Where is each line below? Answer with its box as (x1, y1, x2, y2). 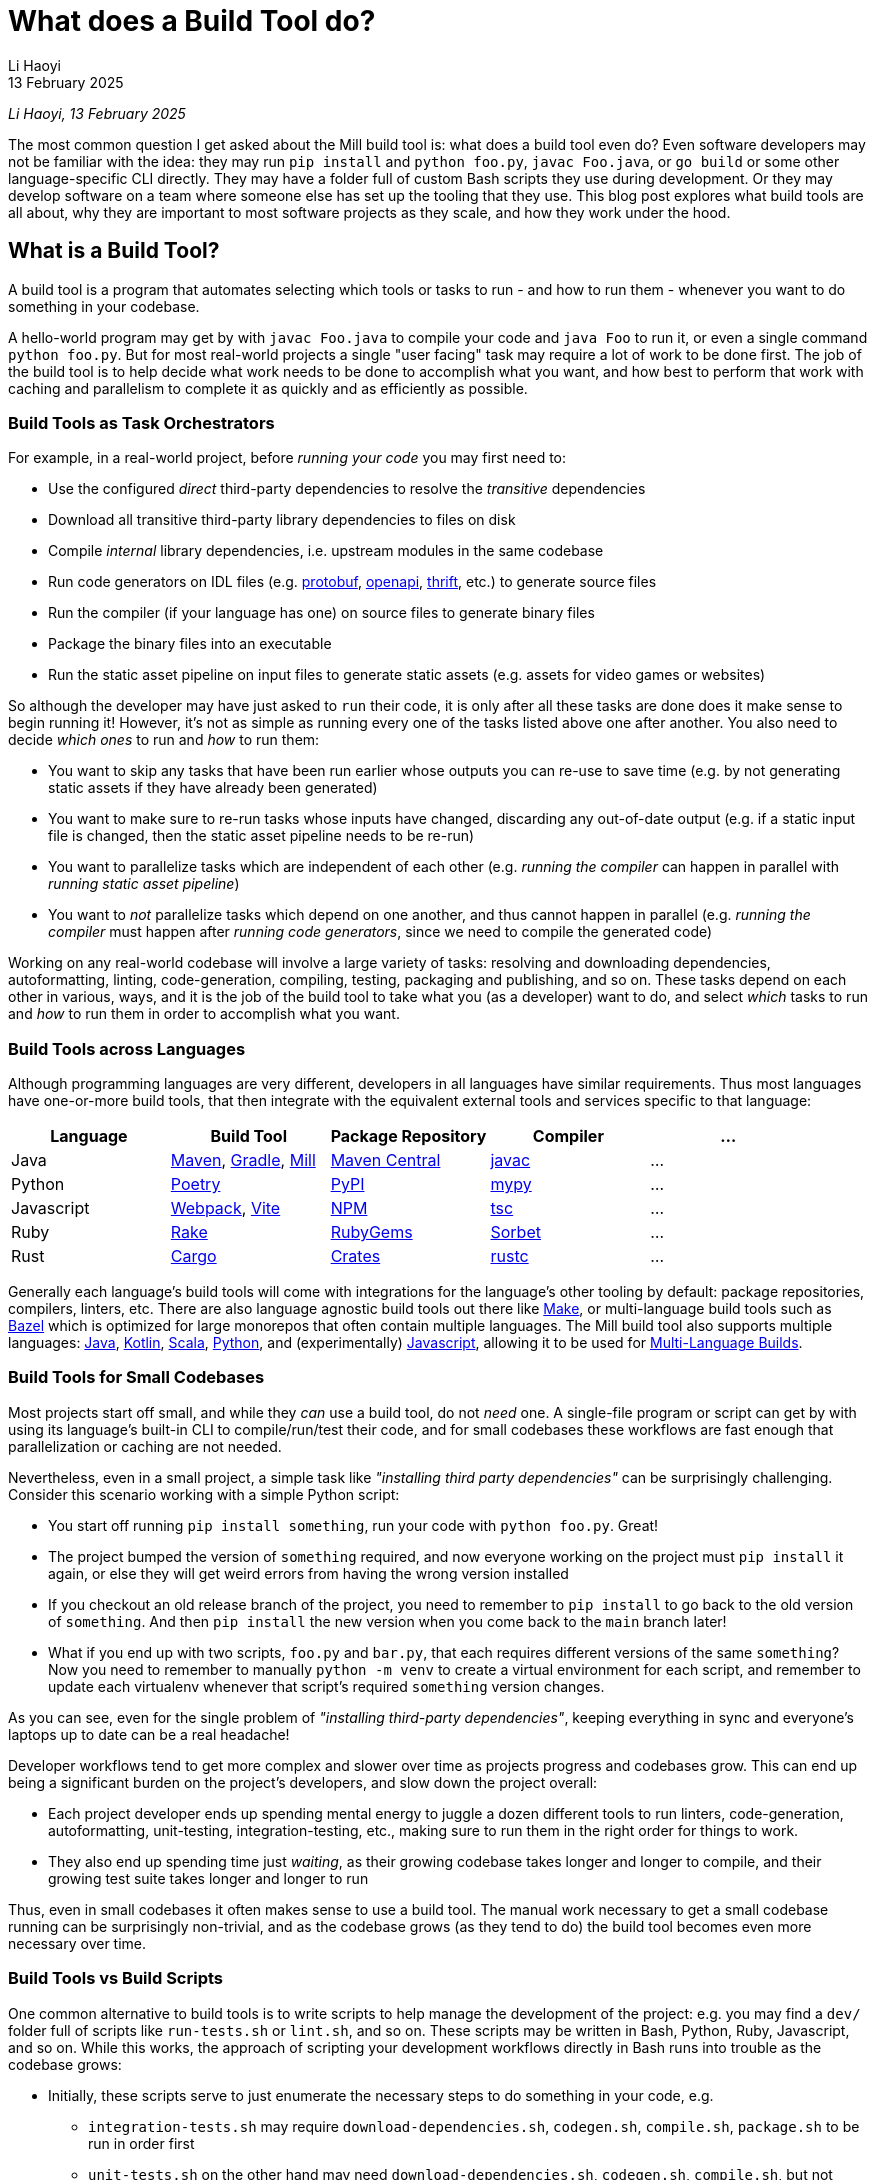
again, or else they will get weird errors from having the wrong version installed (48, 1564, 569, 1582)
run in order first (88, 2134, 195, 2152)
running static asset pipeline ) (48, 875, 240, 893)
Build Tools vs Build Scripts (8, 1968, 223, 1989)
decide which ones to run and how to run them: (8, 731, 320, 749)
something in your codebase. (8, 297, 200, 315)
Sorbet (490, 1222, 541, 1243)
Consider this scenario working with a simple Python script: (8, 1485, 400, 1503)
